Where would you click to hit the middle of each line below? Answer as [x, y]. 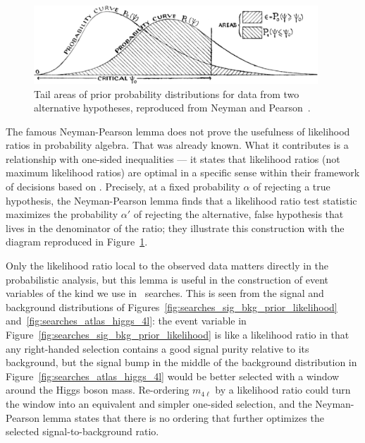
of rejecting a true [292, 187]
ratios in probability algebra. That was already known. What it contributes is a [177, 145]
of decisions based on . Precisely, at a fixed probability [123, 187]
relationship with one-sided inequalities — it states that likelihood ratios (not [173, 158]
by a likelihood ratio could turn [283, 390]
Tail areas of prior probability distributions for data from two [167, 93]
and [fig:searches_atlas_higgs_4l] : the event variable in [126, 321]
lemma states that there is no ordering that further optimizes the [183, 417]
